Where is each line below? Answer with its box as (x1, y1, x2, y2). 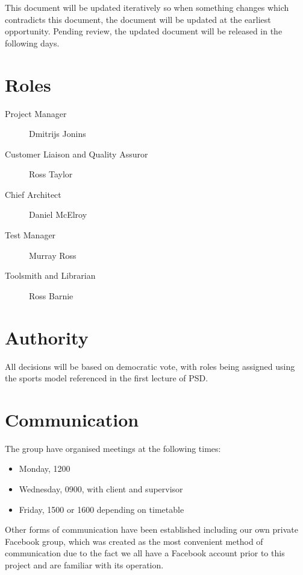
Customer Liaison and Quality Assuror (5, 147, 148, 160)
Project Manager (5, 107, 67, 119)
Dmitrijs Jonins (29, 127, 86, 140)
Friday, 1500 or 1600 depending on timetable (19, 503, 184, 515)
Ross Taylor (29, 168, 73, 180)
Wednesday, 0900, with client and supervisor (19, 483, 183, 495)
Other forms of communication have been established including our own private (5, 523, 298, 536)
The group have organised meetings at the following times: (5, 442, 221, 454)
